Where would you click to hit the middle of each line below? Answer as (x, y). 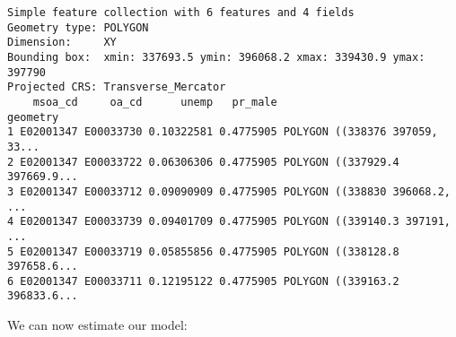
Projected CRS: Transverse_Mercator (117, 87)
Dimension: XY (62, 43)
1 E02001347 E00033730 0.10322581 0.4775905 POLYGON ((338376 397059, (223, 132)
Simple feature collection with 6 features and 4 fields (181, 13)
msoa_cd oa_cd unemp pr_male (155, 102)
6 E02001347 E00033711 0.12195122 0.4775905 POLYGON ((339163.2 (203, 281)
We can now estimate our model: (97, 325)
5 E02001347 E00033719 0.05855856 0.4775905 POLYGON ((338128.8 (203, 251)
